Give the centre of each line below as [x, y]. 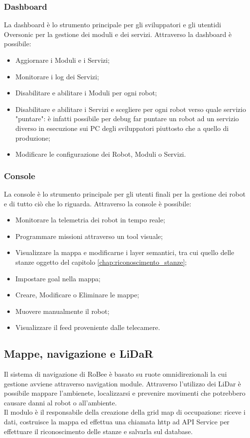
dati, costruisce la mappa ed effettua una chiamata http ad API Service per [117, 422]
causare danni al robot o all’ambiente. [60, 402]
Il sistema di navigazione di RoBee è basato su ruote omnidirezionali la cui [115, 374]
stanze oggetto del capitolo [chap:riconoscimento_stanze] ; [101, 262]
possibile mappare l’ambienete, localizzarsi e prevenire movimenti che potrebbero [125, 393]
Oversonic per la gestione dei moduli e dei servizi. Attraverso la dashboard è [118, 34]
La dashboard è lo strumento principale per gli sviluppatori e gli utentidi [113, 25]
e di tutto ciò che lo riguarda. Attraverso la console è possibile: [98, 203]
